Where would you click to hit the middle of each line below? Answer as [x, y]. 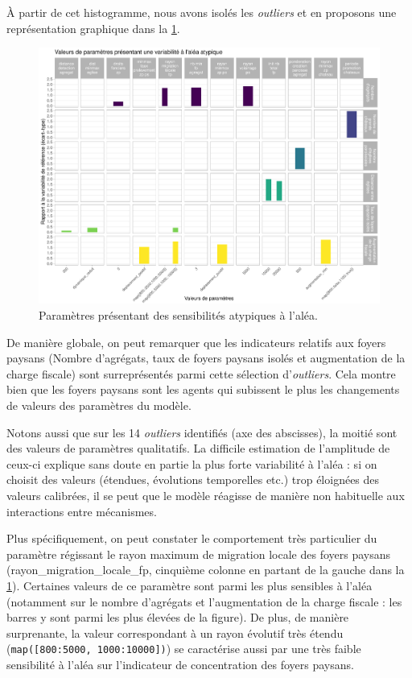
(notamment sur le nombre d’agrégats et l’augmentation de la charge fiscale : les [204, 601]
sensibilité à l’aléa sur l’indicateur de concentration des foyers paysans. [180, 665]
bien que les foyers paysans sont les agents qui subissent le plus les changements [203, 389]
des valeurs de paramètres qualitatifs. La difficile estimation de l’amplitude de [198, 448]
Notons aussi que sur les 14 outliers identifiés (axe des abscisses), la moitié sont [202, 432]
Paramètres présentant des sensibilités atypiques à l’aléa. [178, 315]
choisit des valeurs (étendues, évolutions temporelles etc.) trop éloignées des [193, 480]
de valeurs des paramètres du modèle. [99, 405]
